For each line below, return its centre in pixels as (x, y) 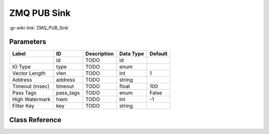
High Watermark (31, 99)
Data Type (132, 54)
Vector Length (29, 73)
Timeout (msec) (31, 86)
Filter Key (23, 106)
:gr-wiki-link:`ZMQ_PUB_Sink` (39, 28)
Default (159, 54)
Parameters (28, 42)
